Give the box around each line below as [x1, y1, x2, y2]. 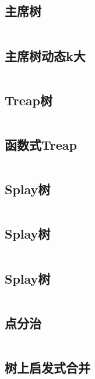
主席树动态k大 [5, 46, 86, 64]
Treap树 [5, 91, 52, 109]
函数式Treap [5, 136, 77, 153]
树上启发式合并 [5, 359, 90, 377]
